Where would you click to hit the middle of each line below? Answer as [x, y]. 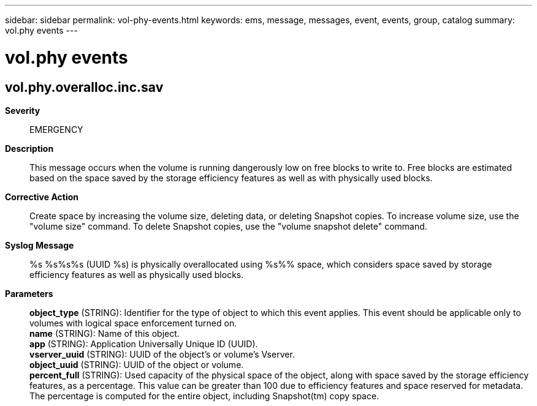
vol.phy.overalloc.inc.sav [84, 87]
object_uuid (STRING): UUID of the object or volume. [137, 364]
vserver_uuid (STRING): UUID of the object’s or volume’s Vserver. [162, 354]
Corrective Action [42, 197]
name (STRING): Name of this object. [105, 333]
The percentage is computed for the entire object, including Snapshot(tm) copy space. [204, 396]
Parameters [29, 293]
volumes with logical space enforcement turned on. [133, 323]
